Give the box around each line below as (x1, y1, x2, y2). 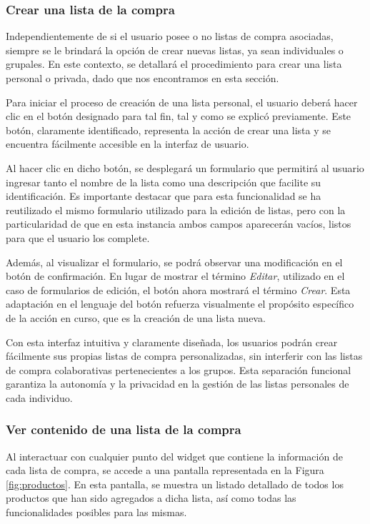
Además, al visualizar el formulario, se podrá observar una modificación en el (6, 254, 343, 269)
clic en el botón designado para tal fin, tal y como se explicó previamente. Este (6, 109, 351, 124)
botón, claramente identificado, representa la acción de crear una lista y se (6, 122, 331, 137)
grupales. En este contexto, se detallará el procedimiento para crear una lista (6, 56, 342, 71)
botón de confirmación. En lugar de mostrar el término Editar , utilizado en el (6, 268, 345, 283)
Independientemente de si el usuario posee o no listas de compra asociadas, (6, 29, 334, 44)
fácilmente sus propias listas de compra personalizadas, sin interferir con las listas (6, 348, 363, 363)
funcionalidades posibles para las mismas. (6, 505, 187, 520)
